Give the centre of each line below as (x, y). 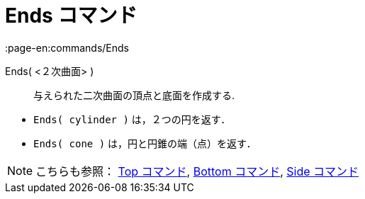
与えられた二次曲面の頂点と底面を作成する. (134, 95)
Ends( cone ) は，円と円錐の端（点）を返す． (145, 143)
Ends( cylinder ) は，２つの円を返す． (132, 119)
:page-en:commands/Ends (67, 47)
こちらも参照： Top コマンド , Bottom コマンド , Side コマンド (197, 171)
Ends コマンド (71, 16)
